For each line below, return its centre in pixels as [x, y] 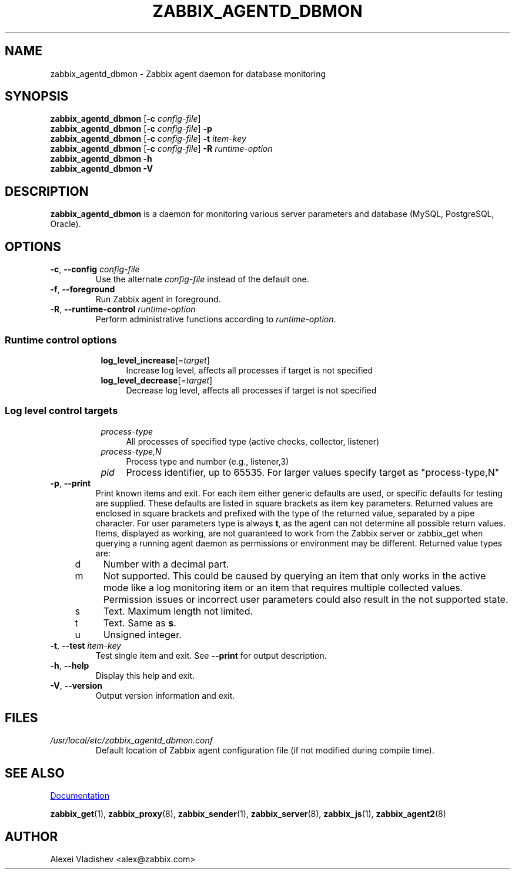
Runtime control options [61, 340]
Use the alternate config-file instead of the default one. [202, 279]
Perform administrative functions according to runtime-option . [216, 319]
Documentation [80, 796]
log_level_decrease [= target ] [157, 380]
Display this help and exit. [145, 675]
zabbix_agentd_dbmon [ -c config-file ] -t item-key [148, 139]
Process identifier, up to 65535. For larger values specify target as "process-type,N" [313, 472]
